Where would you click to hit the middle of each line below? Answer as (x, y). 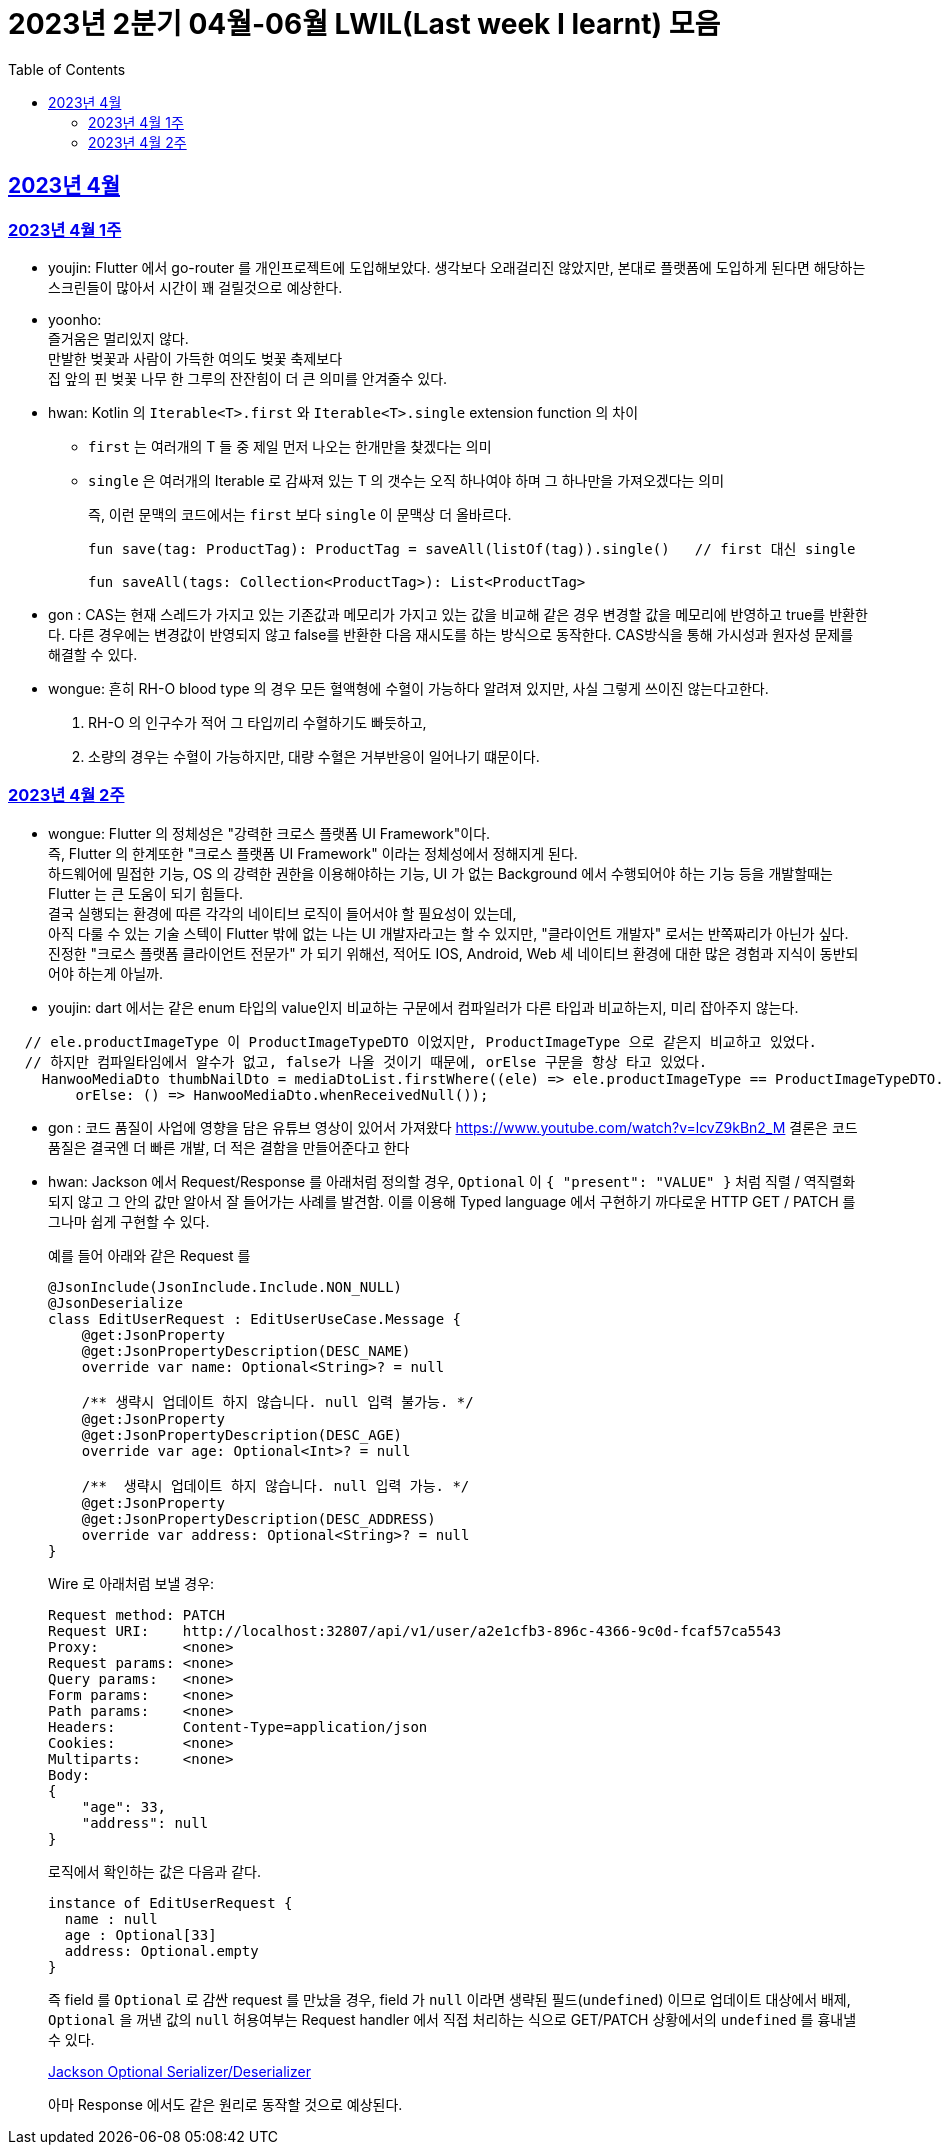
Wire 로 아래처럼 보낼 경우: (131, 1583)
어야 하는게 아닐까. (105, 973)
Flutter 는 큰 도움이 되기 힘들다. (145, 893)
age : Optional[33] (140, 1934)
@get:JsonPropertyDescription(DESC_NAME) (246, 1350)
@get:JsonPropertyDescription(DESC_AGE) (242, 1434)
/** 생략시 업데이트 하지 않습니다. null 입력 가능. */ (275, 1485)
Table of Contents (67, 69)
